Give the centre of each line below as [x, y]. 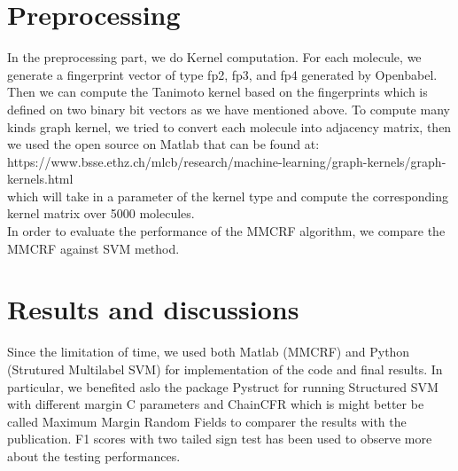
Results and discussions [153, 309]
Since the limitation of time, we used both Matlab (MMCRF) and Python [209, 352]
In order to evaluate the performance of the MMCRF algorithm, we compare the [226, 231]
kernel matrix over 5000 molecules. [101, 213]
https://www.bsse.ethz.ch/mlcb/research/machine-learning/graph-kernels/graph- [227, 161]
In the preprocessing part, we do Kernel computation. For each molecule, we [214, 57]
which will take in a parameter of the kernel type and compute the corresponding [228, 196]
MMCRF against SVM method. [93, 248]
